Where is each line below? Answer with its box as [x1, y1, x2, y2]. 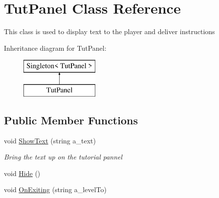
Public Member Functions [4, 112, 138, 127]
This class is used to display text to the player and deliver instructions [4, 26, 215, 37]
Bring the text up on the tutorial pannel [4, 152, 123, 162]
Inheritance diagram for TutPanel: [4, 42, 107, 53]
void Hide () [4, 168, 41, 178]
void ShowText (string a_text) [4, 135, 96, 145]
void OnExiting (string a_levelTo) [4, 184, 107, 195]
